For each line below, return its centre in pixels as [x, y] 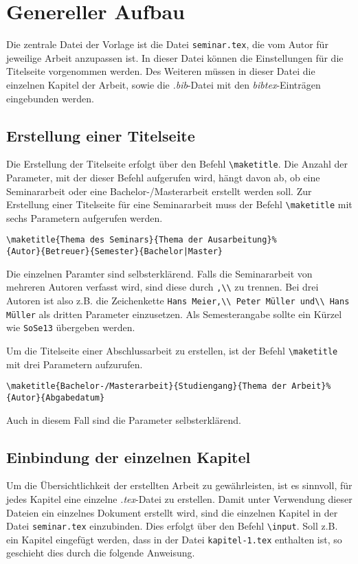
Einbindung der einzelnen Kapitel [128, 456]
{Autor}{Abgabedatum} [56, 397]
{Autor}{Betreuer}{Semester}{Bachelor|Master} [114, 252]
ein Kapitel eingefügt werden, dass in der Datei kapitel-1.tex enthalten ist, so [174, 539]
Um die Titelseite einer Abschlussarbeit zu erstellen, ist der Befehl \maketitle [172, 350]
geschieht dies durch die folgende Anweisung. [101, 553]
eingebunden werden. [51, 98]
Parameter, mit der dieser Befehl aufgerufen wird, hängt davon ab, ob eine [163, 178]
